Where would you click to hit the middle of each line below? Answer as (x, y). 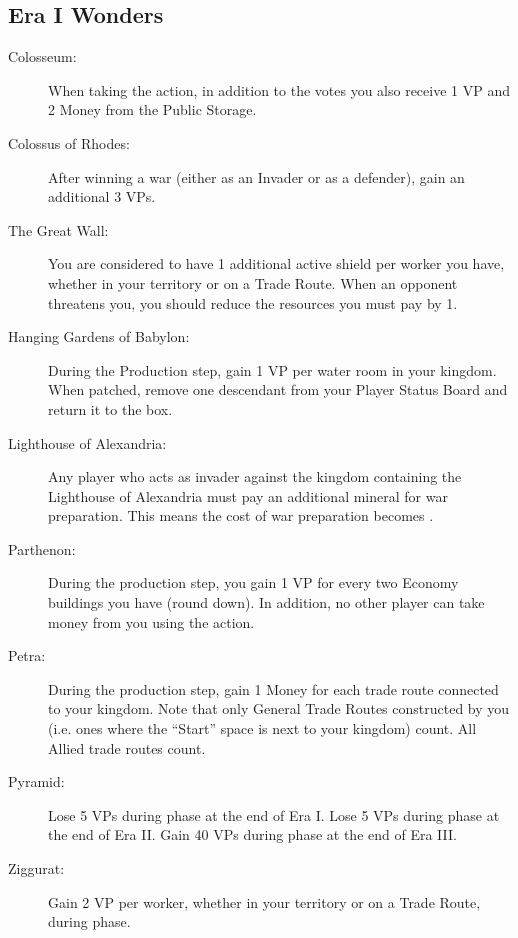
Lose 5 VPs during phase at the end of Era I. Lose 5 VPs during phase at (274, 814)
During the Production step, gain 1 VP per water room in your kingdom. (272, 369)
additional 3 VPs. (102, 196)
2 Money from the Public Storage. (152, 109)
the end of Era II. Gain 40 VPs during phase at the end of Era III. (252, 834)
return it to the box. (110, 408)
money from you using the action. (151, 621)
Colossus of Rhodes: (69, 142)
